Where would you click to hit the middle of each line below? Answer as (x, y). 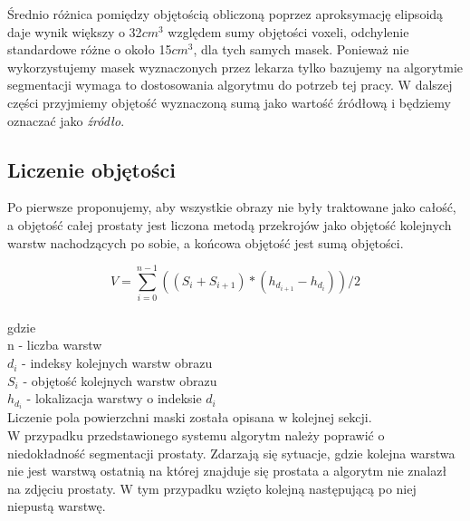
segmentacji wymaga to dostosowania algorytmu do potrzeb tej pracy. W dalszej (230, 85)
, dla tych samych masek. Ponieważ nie (301, 49)
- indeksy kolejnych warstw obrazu (117, 363)
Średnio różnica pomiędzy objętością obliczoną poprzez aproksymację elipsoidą (225, 14)
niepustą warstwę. (57, 506)
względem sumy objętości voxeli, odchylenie (288, 31)
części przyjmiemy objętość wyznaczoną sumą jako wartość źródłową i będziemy (229, 102)
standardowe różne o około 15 (90, 49)
